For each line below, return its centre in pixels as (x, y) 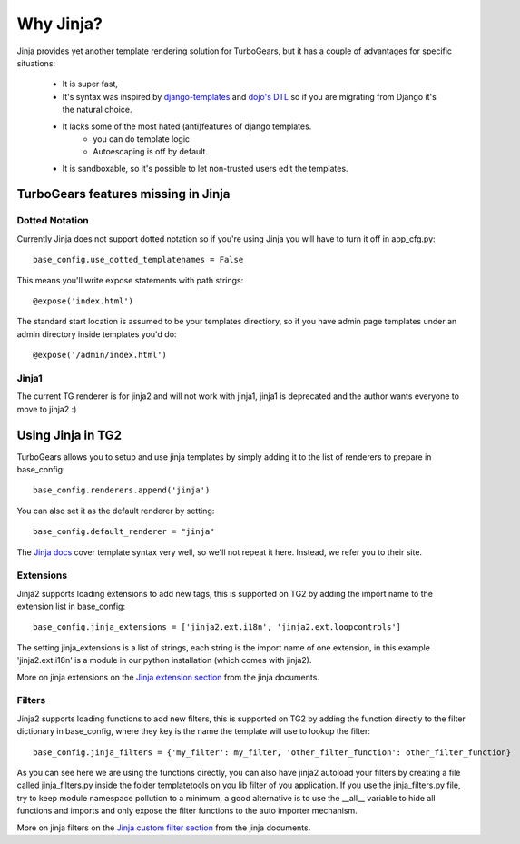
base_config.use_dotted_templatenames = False (138, 260)
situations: (36, 63)
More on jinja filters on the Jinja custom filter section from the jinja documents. (164, 828)
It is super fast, (90, 84)
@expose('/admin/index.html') (100, 355)
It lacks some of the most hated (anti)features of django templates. (187, 126)
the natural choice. (97, 110)
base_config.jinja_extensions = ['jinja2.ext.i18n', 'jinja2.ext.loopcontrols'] (217, 627)
